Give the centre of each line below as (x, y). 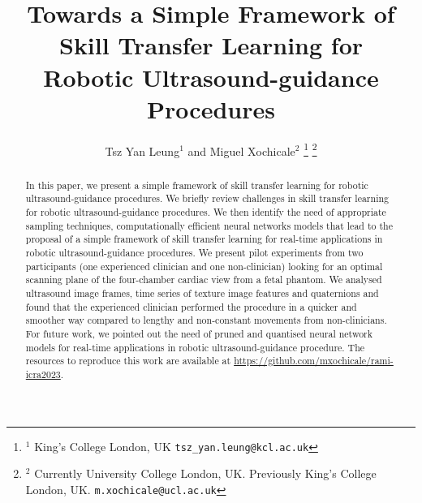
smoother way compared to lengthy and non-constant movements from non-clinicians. (206, 320)
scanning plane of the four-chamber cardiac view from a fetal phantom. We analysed (204, 279)
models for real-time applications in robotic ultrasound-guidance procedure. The (195, 347)
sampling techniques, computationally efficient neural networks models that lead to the (209, 225)
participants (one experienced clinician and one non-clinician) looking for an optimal (204, 266)
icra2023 (43, 374)
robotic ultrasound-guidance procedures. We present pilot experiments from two (194, 253)
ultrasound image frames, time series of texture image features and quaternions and (202, 292)
